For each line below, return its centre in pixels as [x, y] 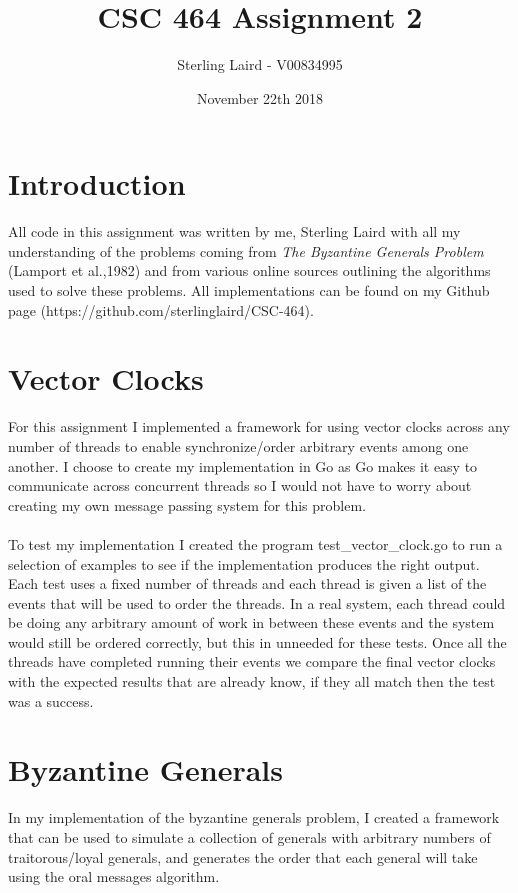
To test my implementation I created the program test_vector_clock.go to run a [255, 543]
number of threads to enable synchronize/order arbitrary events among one [238, 445]
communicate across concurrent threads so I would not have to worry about [240, 485]
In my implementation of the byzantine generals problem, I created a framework [254, 817]
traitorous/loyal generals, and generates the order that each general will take [243, 856]
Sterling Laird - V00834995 [260, 64]
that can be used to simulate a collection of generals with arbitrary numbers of [249, 836]
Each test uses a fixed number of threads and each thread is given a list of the [247, 583]
